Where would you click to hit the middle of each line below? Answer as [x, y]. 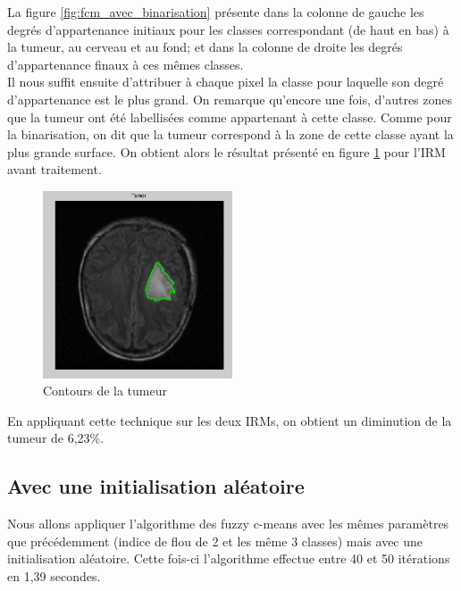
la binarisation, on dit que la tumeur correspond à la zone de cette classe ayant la [230, 134]
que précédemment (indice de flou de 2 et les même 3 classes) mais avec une [215, 541]
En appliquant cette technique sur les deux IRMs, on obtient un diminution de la [230, 420]
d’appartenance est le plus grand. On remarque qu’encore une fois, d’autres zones [230, 99]
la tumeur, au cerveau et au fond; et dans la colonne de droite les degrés [205, 47]
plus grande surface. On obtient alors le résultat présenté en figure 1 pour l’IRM [226, 151]
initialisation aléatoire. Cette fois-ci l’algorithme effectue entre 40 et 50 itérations [229, 558]
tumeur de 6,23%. [56, 438]
